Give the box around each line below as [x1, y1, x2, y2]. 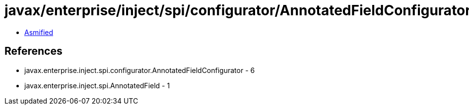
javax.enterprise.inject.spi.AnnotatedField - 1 [24, 81, 170, 90]
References [4, 45, 63, 58]
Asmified [24, 28, 54, 36]
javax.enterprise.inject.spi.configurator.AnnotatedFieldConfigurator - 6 [24, 66, 255, 74]
